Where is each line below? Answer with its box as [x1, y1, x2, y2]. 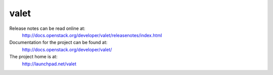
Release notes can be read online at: [9, 25, 85, 31]
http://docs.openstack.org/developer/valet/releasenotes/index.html [22, 32, 162, 38]
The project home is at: [9, 54, 58, 60]
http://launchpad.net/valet [22, 61, 77, 67]
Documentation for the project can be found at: [9, 40, 108, 46]
